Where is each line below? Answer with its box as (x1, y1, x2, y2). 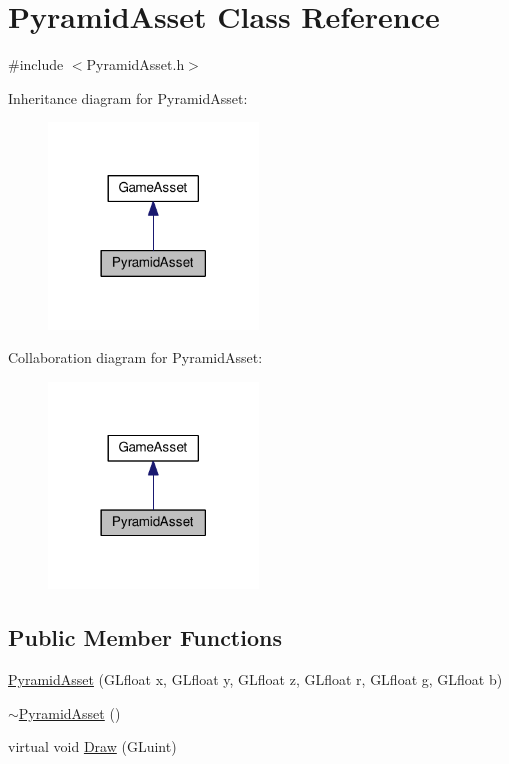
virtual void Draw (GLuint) (8, 736, 177, 757)
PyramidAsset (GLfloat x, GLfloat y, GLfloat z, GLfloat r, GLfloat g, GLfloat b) (8, 669, 503, 690)
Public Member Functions (8, 622, 282, 653)
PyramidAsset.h (86, 54, 185, 75)
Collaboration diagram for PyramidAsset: (8, 347, 263, 368)
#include (8, 54, 64, 75)
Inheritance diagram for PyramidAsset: (8, 87, 248, 108)
